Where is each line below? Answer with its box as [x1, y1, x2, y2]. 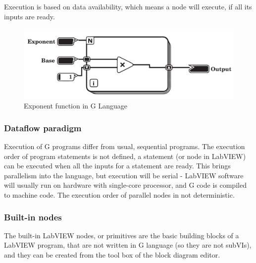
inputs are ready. [4, 11, 55, 21]
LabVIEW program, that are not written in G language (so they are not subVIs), [4, 240, 252, 250]
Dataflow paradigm [4, 121, 82, 134]
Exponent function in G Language [24, 101, 127, 111]
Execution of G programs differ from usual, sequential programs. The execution [4, 141, 245, 152]
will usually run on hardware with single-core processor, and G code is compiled [4, 180, 247, 190]
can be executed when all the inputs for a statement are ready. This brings [4, 160, 231, 171]
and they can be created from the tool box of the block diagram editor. [4, 250, 220, 260]
